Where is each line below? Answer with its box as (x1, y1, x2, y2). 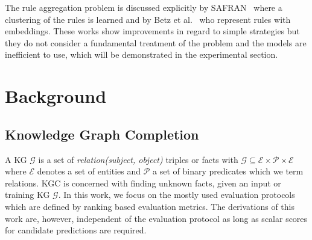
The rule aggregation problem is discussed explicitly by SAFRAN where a (5, 1, 282, 13)
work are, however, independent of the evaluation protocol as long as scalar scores (5, 212, 308, 224)
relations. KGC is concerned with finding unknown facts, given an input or (5, 176, 281, 189)
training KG (5, 188, 50, 201)
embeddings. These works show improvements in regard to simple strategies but (5, 25, 300, 37)
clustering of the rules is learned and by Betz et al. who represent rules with (5, 13, 291, 25)
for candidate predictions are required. (5, 224, 147, 236)
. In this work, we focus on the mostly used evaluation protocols (58, 188, 295, 201)
